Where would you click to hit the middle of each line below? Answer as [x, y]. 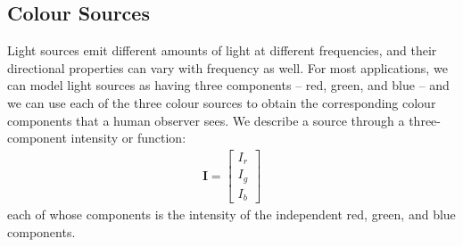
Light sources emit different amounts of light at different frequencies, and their [222, 50]
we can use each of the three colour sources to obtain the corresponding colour [222, 102]
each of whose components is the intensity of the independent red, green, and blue [231, 214]
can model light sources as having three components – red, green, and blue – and [228, 85]
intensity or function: [128, 138]
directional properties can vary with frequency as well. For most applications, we [227, 67]
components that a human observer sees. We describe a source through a [206, 120]
